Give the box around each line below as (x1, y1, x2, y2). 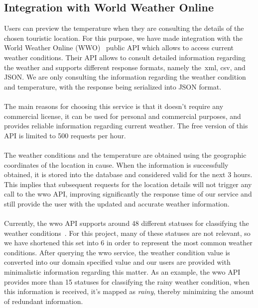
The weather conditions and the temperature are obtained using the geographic (4, 149, 247, 160)
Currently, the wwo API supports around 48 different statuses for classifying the (4, 218, 249, 228)
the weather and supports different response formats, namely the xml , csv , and (4, 62, 246, 72)
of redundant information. (4, 296, 83, 306)
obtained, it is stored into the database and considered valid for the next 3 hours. (4, 169, 253, 180)
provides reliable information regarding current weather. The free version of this (4, 120, 248, 131)
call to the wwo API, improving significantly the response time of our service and (4, 189, 252, 199)
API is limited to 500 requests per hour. (4, 130, 126, 140)
